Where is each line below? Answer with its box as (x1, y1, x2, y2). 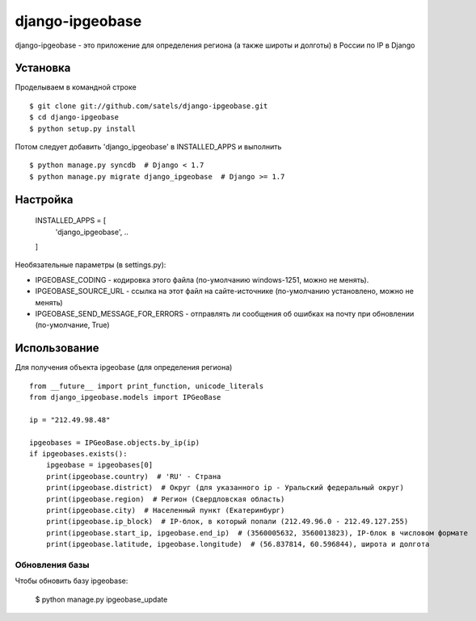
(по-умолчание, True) (35, 320, 110, 330)
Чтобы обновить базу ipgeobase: (15, 576, 128, 585)
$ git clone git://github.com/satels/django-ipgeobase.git (29, 101, 268, 111)
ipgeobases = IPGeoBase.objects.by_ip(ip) (29, 438, 200, 447)
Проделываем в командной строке (15, 82, 137, 92)
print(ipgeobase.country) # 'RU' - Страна (45, 472, 221, 480)
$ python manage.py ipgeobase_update (35, 594, 168, 604)
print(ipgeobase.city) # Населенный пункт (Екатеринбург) (45, 506, 285, 514)
